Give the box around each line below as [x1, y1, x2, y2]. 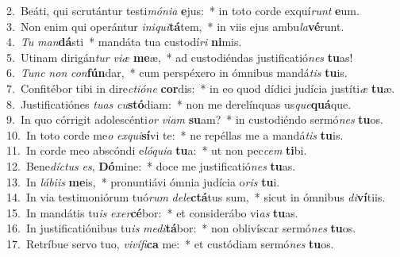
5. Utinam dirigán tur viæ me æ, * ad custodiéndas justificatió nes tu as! [6, 48, 353, 65]
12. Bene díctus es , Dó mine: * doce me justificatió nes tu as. [6, 157, 296, 174]
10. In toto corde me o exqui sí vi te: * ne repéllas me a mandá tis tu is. [6, 126, 344, 143]
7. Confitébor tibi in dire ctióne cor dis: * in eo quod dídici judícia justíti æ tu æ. [6, 79, 395, 96]
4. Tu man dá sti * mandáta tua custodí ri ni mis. [6, 33, 242, 50]
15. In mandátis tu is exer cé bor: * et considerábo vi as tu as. [6, 204, 298, 221]
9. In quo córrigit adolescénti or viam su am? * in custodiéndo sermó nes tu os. [6, 111, 383, 128]
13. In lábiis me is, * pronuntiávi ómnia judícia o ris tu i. [6, 173, 280, 190]
